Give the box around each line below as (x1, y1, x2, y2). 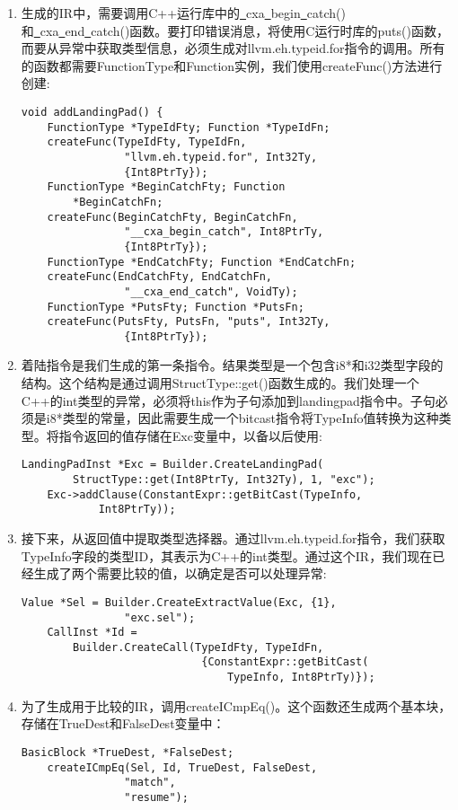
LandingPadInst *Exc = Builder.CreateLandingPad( (21, 458, 324, 471)
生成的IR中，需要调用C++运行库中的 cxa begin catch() (21, 4, 346, 22)
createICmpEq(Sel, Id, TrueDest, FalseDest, (47, 761, 318, 774)
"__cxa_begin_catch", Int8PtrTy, (124, 225, 324, 239)
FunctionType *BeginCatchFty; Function (47, 180, 286, 194)
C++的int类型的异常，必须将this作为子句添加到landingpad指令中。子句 (21, 391, 436, 409)
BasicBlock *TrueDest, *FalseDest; (21, 745, 234, 759)
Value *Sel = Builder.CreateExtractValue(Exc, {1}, (21, 595, 337, 609)
